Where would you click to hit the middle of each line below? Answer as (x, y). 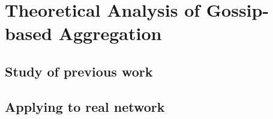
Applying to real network (85, 106)
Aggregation (110, 33)
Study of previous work (79, 71)
